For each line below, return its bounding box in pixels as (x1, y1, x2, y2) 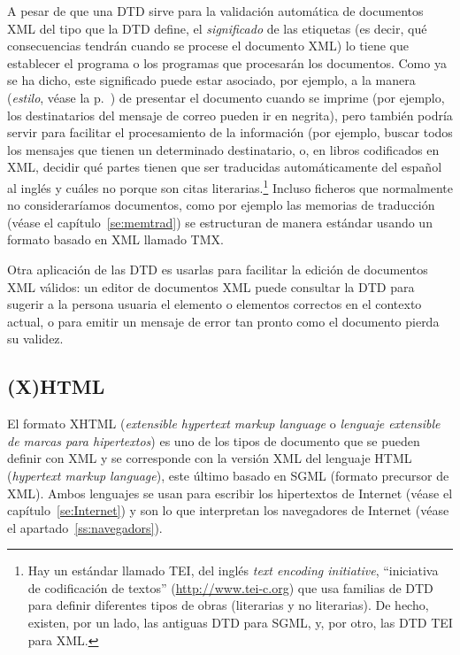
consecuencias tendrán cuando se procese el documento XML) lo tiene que (7, 36, 409, 55)
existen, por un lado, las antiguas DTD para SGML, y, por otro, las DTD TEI (27, 613, 453, 632)
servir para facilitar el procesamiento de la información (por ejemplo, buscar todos (7, 123, 453, 142)
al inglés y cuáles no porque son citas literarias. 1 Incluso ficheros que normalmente (7, 175, 453, 196)
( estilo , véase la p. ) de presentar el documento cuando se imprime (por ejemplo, (7, 88, 445, 106)
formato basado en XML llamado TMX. (7, 230, 224, 249)
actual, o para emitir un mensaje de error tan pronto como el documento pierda (7, 312, 440, 330)
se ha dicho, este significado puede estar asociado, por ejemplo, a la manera (7, 71, 416, 89)
